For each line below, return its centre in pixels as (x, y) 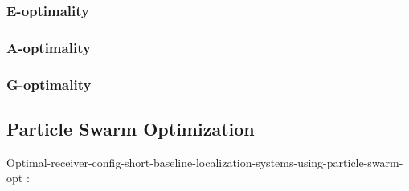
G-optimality (49, 84)
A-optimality (49, 47)
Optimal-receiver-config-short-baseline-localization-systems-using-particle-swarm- (205, 162)
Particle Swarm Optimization (131, 128)
